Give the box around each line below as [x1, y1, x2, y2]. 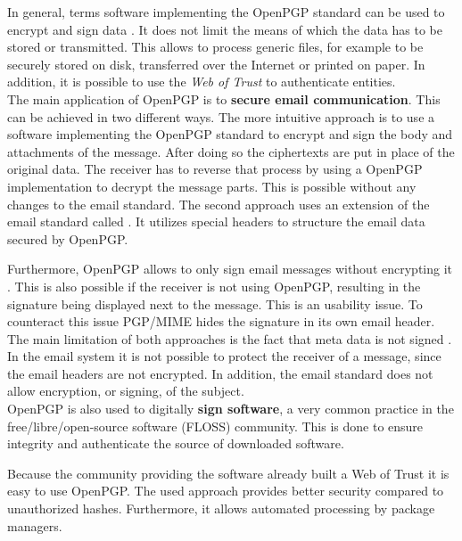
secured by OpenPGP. [7, 229, 128, 248]
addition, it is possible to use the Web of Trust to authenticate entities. [7, 72, 396, 91]
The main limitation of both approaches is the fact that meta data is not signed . [7, 329, 452, 348]
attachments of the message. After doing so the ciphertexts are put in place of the [7, 142, 455, 160]
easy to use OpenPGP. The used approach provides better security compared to [7, 481, 444, 500]
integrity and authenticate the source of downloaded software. [7, 434, 344, 453]
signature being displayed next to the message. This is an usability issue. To [7, 294, 423, 313]
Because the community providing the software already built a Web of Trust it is [7, 463, 450, 482]
